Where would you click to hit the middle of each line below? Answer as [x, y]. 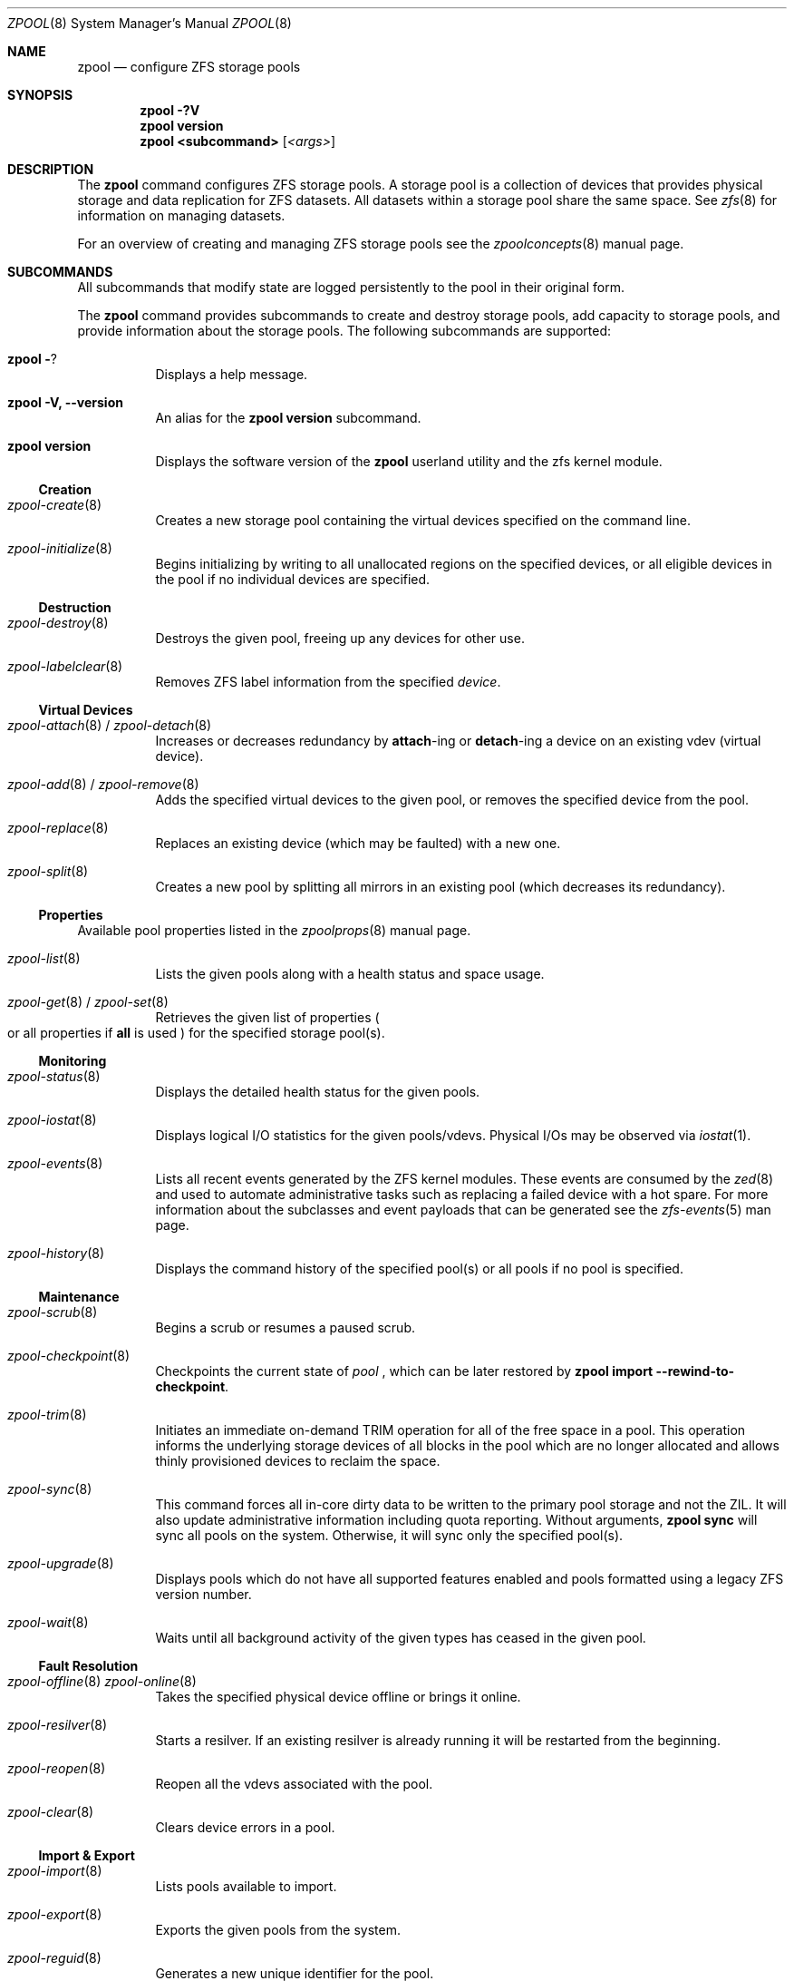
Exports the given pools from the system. [278, 1930]
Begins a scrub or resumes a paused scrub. [286, 1327]
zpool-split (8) [48, 871]
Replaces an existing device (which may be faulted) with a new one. [358, 843]
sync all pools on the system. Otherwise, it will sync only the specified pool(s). [389, 1535]
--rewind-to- [695, 1371]
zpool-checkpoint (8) [69, 1356]
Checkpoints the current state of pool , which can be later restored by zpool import [404, 1371]
